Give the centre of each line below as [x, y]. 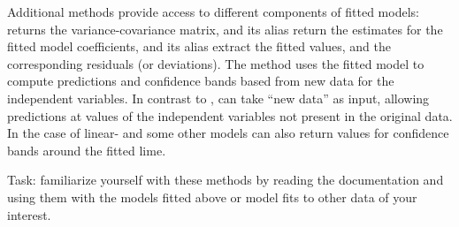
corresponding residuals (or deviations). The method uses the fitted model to [216, 63]
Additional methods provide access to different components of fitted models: [213, 11]
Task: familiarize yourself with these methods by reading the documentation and [226, 180]
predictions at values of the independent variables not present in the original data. [230, 115]
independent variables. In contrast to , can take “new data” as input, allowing [218, 98]
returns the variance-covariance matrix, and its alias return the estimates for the [225, 29]
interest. [29, 214]
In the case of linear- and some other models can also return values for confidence [228, 133]
